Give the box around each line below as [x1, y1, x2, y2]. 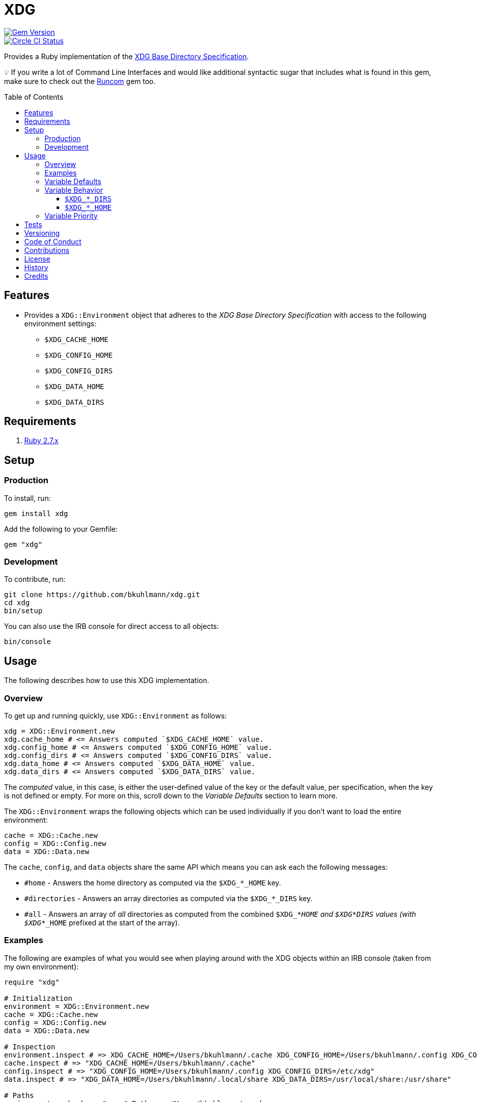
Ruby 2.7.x [24, 436, 59, 445]
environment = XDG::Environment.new [4, 1002, 149, 1010]
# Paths [4, 1091, 34, 1099]
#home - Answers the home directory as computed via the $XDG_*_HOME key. [24, 878, 281, 887]
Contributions [24, 245, 70, 255]
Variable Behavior [44, 185, 103, 194]
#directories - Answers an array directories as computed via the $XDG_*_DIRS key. [24, 894, 313, 903]
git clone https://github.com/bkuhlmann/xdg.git [4, 590, 200, 599]
